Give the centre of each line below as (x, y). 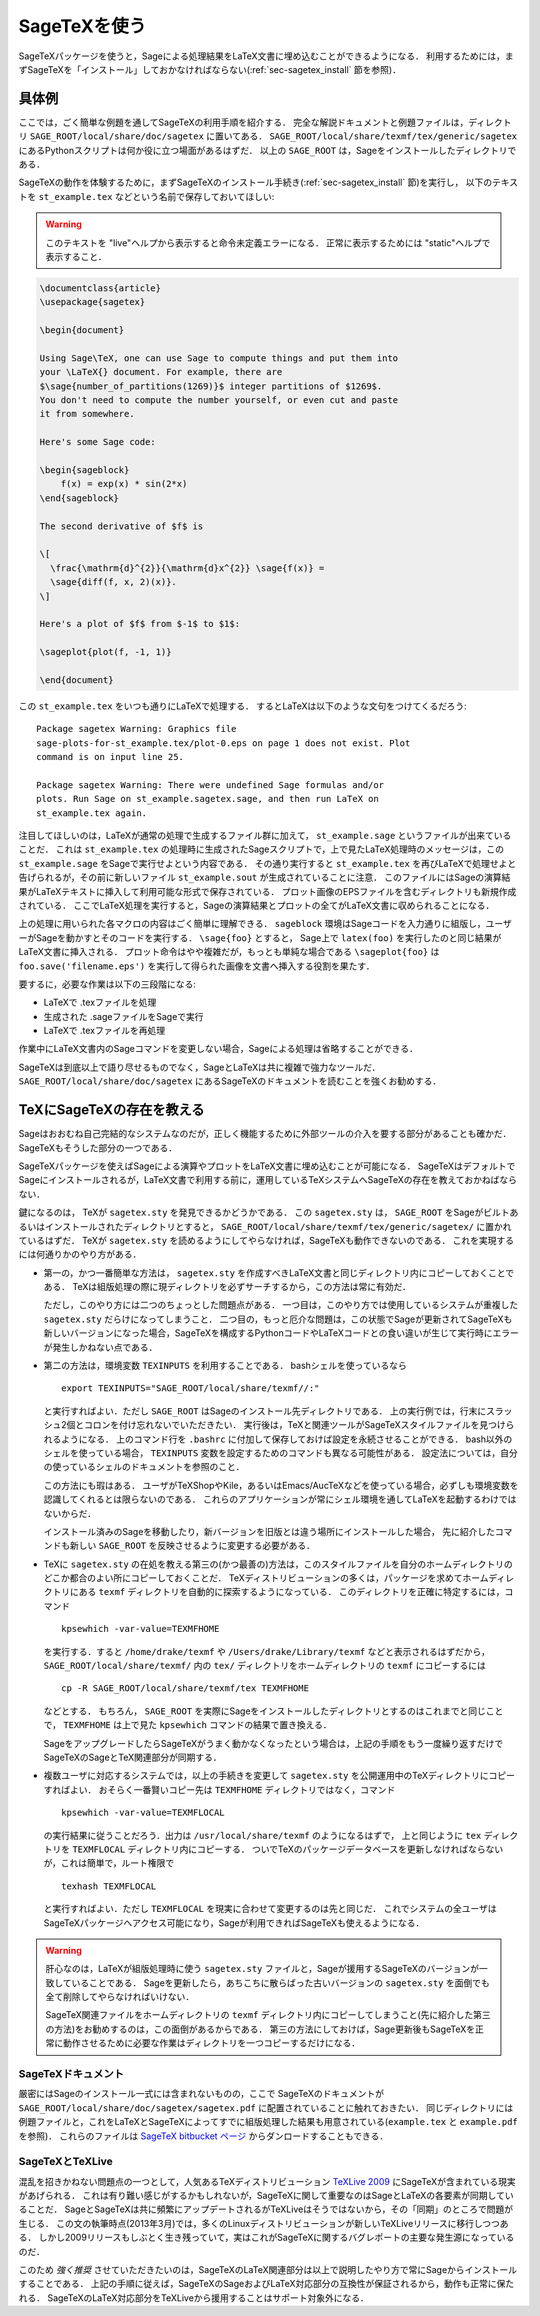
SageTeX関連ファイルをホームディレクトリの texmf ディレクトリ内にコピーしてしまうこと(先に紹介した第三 (268, 2015)
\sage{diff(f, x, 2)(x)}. (113, 582)
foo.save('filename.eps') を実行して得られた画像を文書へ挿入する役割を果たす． (196, 966)
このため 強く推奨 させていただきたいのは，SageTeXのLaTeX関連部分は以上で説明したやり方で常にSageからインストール (268, 2270)
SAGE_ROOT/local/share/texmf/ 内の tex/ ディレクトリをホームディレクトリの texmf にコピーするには (265, 1666)
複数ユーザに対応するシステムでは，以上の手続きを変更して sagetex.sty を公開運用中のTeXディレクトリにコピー (279, 1776)
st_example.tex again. (92, 813)
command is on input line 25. (110, 757)
